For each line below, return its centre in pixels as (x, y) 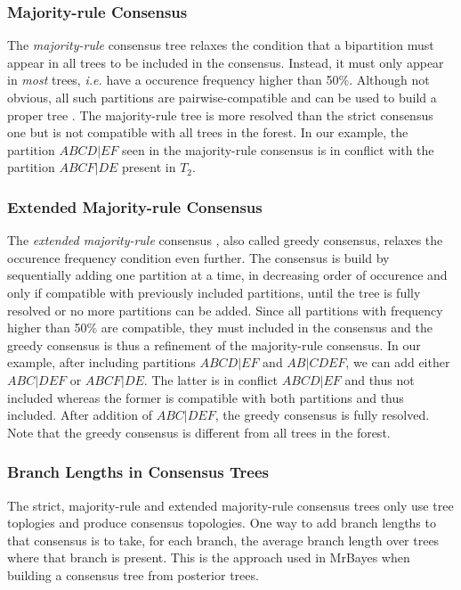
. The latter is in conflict (211, 379)
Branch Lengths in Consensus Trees (138, 472)
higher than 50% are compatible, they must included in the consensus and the (220, 328)
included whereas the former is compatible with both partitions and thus (206, 397)
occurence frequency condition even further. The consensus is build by (198, 257)
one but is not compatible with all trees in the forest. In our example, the (208, 132)
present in (149, 167)
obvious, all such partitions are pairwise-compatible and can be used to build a (222, 97)
